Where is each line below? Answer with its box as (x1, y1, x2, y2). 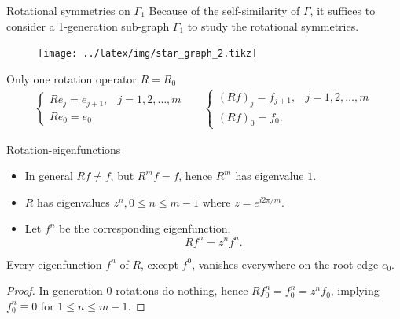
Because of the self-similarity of (149, 2, 300, 18)
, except (141, 255, 178, 272)
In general (24, 167, 73, 184)
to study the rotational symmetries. (187, 17, 359, 34)
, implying (330, 282, 380, 299)
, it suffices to (310, 2, 376, 18)
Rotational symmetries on (6, 2, 130, 18)
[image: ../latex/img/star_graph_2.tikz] (38, 48, 258, 60)
